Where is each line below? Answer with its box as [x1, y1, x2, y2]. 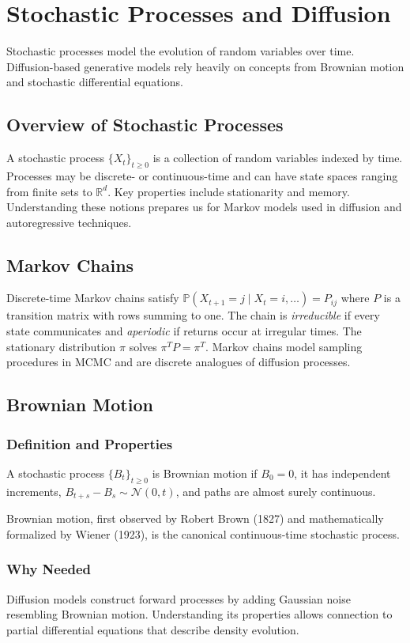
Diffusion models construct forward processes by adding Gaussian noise [6, 590, 351, 607]
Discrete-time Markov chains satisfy [6, 289, 179, 306]
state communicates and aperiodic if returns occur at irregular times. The [6, 323, 362, 339]
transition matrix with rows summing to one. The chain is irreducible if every [6, 307, 380, 323]
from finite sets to [6, 183, 92, 199]
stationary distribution [6, 338, 116, 354]
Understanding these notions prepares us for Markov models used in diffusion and [6, 199, 402, 215]
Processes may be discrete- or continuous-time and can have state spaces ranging [6, 167, 398, 183]
